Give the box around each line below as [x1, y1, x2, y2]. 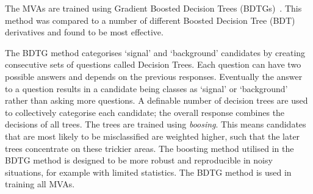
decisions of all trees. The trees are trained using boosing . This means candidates [5, 118, 306, 131]
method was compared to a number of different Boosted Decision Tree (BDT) [5, 13, 295, 26]
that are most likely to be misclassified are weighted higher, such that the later [5, 129, 300, 142]
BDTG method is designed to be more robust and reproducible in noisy [5, 154, 273, 167]
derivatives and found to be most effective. [5, 26, 164, 38]
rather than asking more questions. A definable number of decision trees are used [5, 94, 308, 107]
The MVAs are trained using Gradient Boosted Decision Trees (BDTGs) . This [5, 2, 302, 14]
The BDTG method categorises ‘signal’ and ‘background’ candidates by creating [5, 46, 306, 59]
